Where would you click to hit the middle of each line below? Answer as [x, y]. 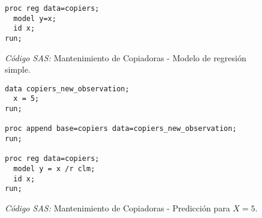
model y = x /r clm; [54, 169]
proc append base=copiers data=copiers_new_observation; [121, 129]
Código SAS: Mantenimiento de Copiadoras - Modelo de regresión [126, 57]
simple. [18, 69]
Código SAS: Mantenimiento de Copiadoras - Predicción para [118, 208]
